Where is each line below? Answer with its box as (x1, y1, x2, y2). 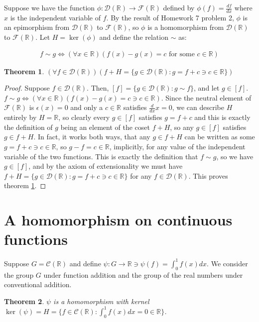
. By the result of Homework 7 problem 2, (106, 12, 234, 22)
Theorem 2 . (4, 296, 44, 306)
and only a (70, 102, 103, 112)
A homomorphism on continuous (4, 210, 233, 230)
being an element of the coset (60, 121, 150, 132)
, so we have (216, 151, 254, 161)
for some (169, 50, 195, 58)
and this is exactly (194, 112, 251, 122)
